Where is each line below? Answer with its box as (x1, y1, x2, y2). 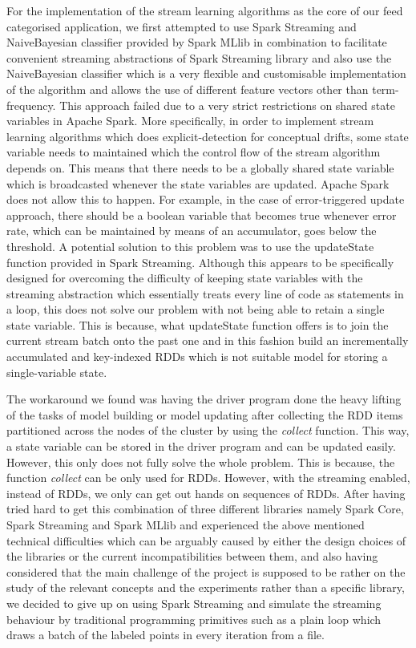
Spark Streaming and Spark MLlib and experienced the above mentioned (6, 516, 365, 533)
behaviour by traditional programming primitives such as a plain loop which (6, 610, 382, 627)
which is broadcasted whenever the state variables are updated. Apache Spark (6, 175, 390, 192)
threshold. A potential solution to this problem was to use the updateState (6, 237, 374, 254)
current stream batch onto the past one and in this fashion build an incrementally (6, 332, 409, 349)
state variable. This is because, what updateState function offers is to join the (6, 316, 389, 333)
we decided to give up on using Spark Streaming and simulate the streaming (6, 594, 382, 611)
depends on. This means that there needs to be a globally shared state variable (6, 159, 394, 176)
